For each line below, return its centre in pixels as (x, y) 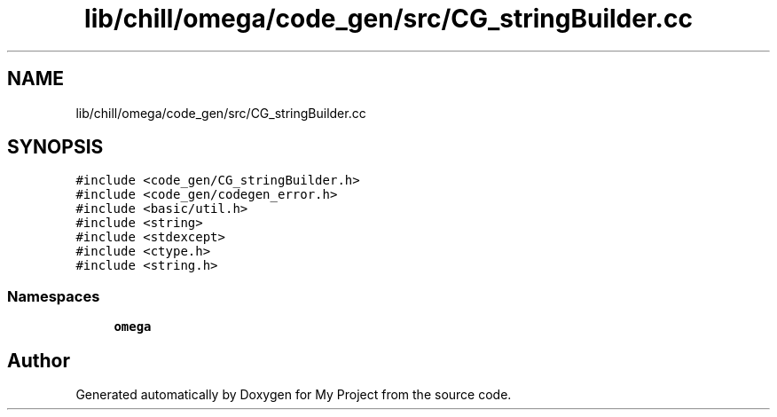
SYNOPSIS (55, 147)
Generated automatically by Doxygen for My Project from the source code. (294, 395)
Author (39, 360)
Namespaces (54, 296)
